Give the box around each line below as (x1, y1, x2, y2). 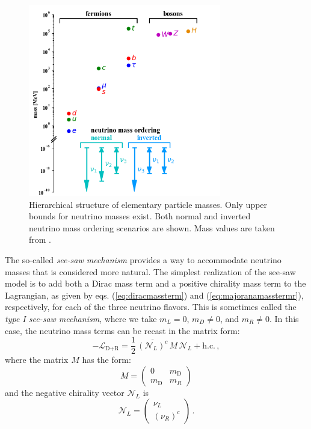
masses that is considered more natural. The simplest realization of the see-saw (5, 265, 296, 278)
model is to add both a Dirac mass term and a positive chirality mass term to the (5, 277, 306, 290)
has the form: (82, 353, 131, 366)
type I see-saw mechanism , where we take (5, 312, 157, 324)
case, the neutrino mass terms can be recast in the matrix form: (5, 324, 240, 336)
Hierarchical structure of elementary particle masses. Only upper (29, 198, 268, 210)
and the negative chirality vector (5, 386, 125, 398)
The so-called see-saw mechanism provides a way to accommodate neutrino (5, 253, 282, 266)
